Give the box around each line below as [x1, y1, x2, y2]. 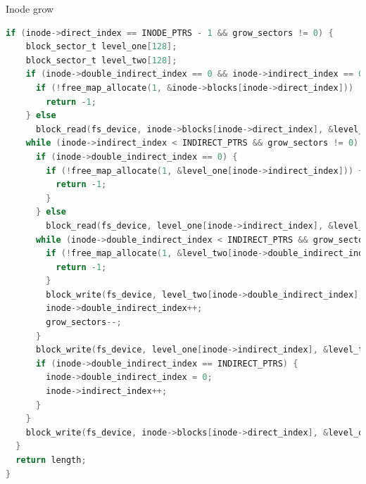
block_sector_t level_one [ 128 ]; [25, 42, 177, 52]
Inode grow [6, 1, 54, 15]
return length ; [15, 455, 87, 465]
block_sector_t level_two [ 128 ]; [25, 55, 177, 65]
